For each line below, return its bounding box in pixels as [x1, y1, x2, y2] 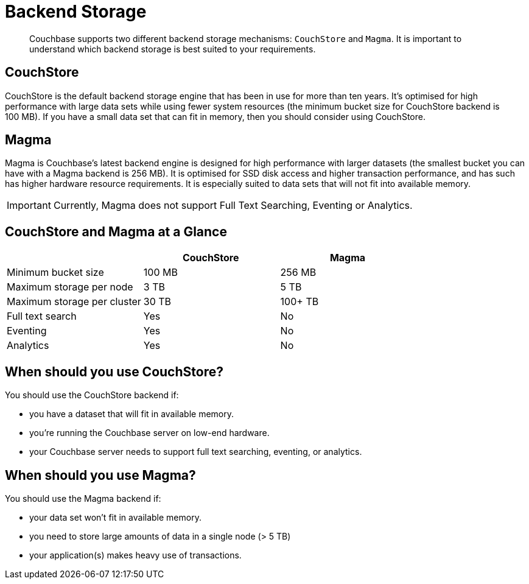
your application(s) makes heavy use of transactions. [29, 549, 242, 560]
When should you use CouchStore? [5, 364, 223, 379]
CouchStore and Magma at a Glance [5, 223, 227, 239]
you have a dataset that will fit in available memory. [29, 409, 234, 420]
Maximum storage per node [7, 281, 133, 294]
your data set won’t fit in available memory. [29, 512, 201, 522]
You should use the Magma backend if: [5, 493, 161, 504]
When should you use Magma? [5, 467, 196, 483]
